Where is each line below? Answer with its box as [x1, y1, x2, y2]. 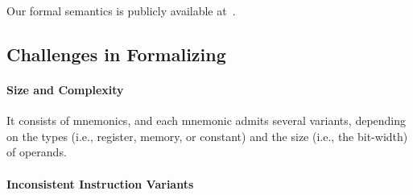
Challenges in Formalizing [6, 41, 226, 66]
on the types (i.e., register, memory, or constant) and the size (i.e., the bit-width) [6, 127, 408, 144]
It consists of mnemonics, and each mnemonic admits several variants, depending [6, 112, 407, 129]
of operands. [6, 143, 67, 160]
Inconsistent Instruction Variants [6, 175, 194, 192]
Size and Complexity [6, 81, 124, 97]
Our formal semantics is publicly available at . [6, 2, 236, 19]
